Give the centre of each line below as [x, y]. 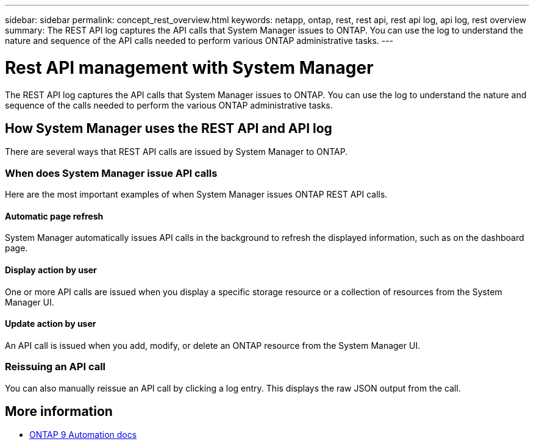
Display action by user [51, 270]
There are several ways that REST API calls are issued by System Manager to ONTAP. [176, 152]
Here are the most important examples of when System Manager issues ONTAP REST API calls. [196, 195]
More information [59, 411]
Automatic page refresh [54, 216]
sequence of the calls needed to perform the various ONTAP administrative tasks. [169, 105]
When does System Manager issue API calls [111, 173]
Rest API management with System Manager [189, 67]
